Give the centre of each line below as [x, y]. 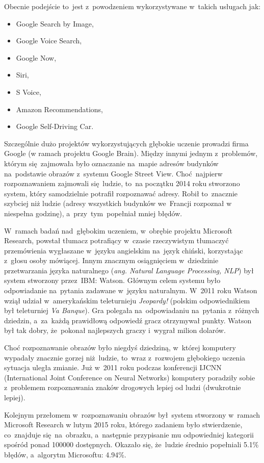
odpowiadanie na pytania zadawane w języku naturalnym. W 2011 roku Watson [131, 290]
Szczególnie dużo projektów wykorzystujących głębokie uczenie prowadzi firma [126, 143]
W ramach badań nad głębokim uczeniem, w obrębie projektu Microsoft [118, 230]
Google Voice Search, [49, 41]
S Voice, [29, 92]
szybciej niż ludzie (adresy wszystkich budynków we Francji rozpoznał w [118, 203]
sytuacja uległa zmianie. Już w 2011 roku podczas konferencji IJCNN [113, 367]
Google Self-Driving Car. [55, 126]
